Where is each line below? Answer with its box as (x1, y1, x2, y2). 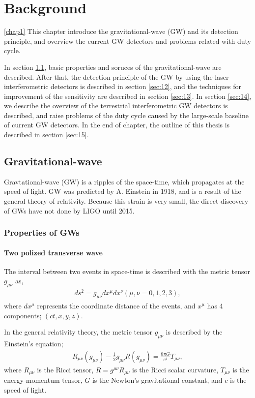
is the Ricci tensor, (37, 364, 94, 374)
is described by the (166, 327, 223, 337)
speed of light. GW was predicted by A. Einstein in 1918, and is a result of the (4, 186, 241, 196)
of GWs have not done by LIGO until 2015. (4, 205, 135, 215)
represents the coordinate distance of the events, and (37, 301, 196, 311)
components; (4, 310, 42, 320)
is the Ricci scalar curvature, (132, 364, 219, 374)
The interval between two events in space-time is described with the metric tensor (4, 266, 250, 276)
